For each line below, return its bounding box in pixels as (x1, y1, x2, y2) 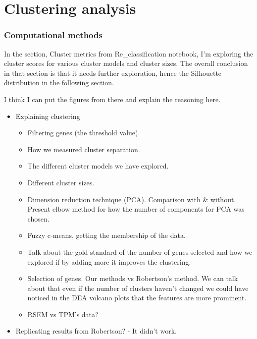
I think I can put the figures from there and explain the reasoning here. (4, 94, 221, 104)
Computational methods (4, 29, 103, 41)
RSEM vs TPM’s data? (27, 309, 99, 319)
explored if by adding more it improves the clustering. (27, 256, 191, 267)
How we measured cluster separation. (27, 144, 140, 154)
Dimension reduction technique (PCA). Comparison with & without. (27, 194, 236, 204)
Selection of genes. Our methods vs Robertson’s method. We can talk (27, 273, 238, 283)
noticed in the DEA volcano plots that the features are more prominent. (27, 292, 247, 303)
